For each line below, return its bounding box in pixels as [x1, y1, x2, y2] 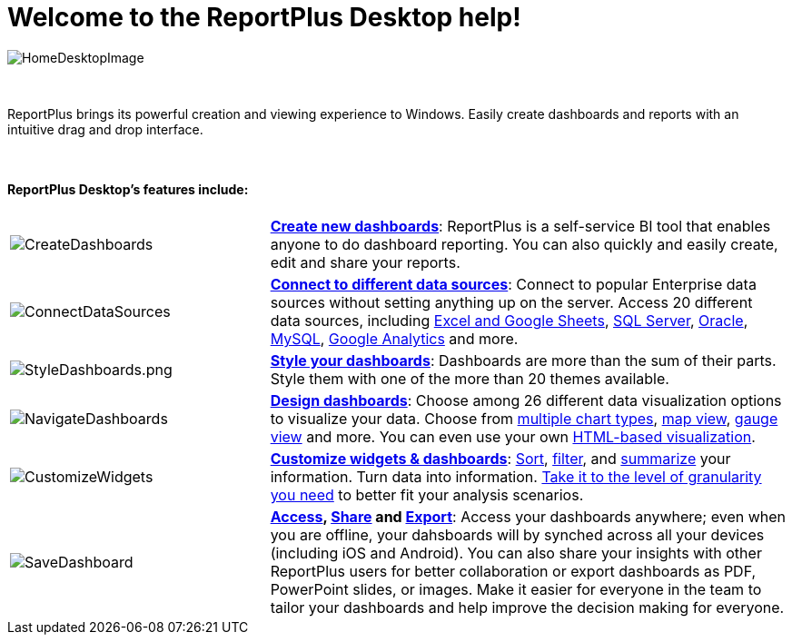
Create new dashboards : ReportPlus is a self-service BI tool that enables [270, 216, 771, 235]
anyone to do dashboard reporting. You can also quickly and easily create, [270, 234, 778, 253]
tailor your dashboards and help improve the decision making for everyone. [270, 598, 785, 617]
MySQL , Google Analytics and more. [270, 329, 519, 348]
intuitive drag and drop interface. [7, 121, 203, 137]
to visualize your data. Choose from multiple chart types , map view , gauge [270, 409, 778, 428]
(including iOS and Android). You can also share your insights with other [270, 543, 762, 562]
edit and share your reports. [270, 252, 460, 272]
